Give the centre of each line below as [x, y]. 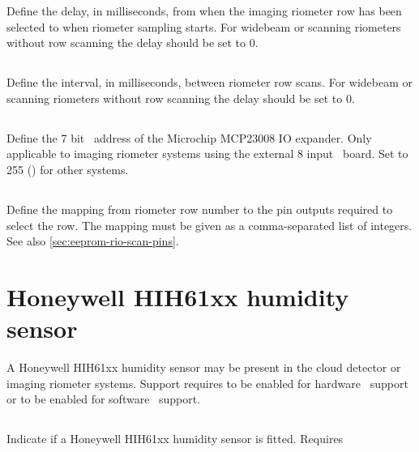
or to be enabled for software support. [104, 399]
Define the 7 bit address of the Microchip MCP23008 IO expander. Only [189, 137]
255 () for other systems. [68, 169]
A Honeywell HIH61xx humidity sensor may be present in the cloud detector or [204, 367]
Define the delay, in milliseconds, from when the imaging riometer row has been [204, 11]
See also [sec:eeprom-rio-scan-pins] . [93, 241]
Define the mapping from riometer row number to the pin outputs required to [200, 209]
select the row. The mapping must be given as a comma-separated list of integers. [209, 225]
